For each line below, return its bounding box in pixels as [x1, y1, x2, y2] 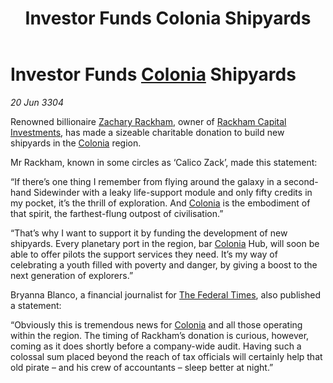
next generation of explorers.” [10, 269, 134, 281]
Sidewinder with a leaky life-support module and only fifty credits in [33, 186, 313, 198]
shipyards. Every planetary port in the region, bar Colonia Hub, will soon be [10, 237, 320, 249]
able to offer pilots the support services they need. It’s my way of [10, 248, 278, 260]
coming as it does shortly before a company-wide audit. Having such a [10, 340, 302, 352]
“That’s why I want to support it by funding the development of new [10, 227, 288, 239]
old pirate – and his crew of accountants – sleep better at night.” [10, 361, 274, 373]
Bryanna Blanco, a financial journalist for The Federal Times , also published [10, 288, 322, 301]
